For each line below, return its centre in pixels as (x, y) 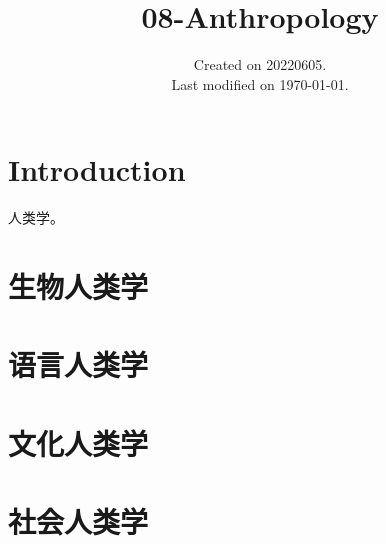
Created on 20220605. (260, 64)
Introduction (97, 169)
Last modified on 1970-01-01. (260, 83)
